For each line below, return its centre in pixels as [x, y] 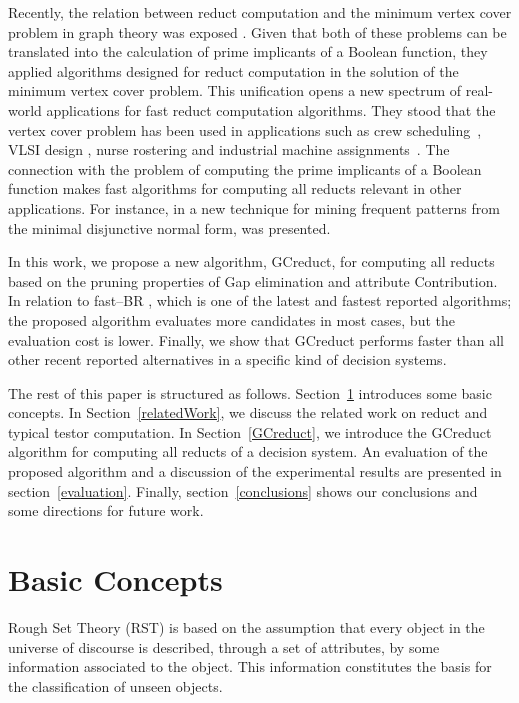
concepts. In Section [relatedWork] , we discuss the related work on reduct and [248, 412]
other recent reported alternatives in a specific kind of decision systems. [227, 359]
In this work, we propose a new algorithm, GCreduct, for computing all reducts [251, 261]
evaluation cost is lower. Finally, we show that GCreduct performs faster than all [256, 339]
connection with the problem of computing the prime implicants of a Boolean [245, 168]
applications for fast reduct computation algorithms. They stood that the [271, 109]
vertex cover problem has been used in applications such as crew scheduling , [245, 129]
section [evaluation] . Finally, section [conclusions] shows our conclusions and [243, 490]
